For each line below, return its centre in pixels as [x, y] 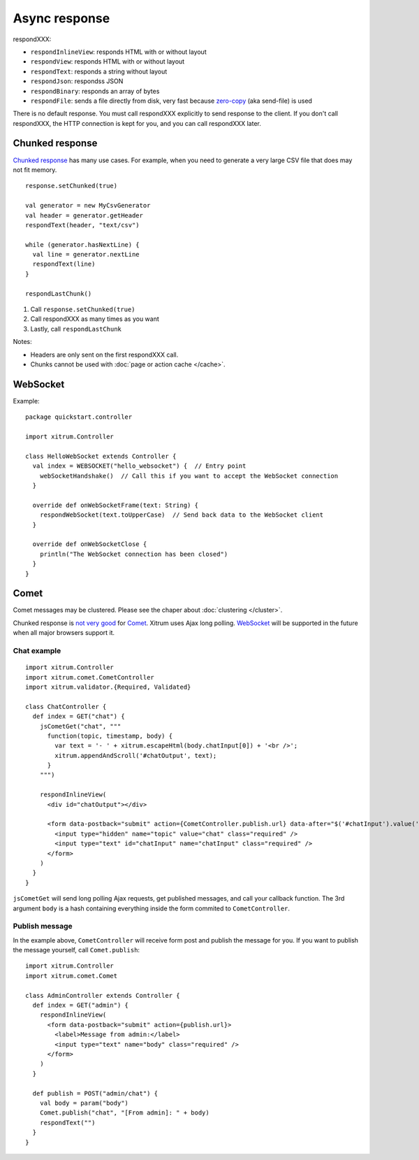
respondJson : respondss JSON [77, 81]
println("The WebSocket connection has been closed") [134, 554]
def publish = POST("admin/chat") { [95, 1093]
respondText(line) [64, 264]
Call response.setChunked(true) [83, 309]
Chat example [37, 651]
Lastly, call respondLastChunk [76, 329]
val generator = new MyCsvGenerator [88, 206]
